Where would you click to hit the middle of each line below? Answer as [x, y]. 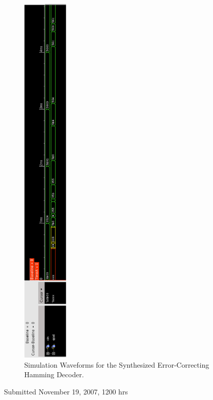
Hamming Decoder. [54, 374]
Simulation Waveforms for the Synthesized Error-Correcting [117, 364]
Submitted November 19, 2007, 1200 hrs [66, 391]
